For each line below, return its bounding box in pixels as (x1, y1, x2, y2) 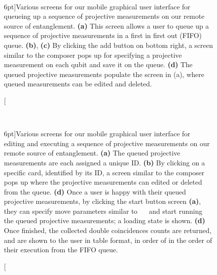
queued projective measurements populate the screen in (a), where (4, 69, 204, 79)
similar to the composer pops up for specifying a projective (4, 49, 182, 60)
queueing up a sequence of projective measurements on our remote (4, 11, 205, 21)
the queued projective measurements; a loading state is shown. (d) (4, 215, 206, 226)
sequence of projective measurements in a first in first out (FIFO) (4, 30, 202, 40)
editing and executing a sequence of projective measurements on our (4, 138, 210, 148)
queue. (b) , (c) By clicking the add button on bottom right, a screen (4, 39, 213, 50)
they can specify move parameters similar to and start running (4, 205, 203, 216)
